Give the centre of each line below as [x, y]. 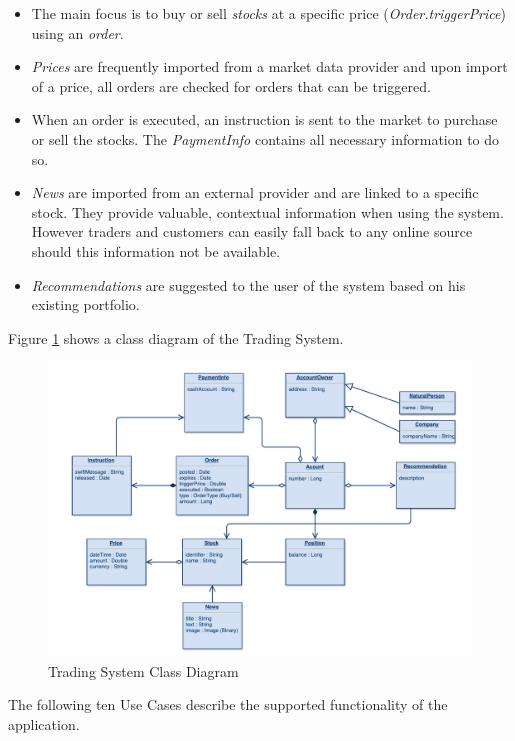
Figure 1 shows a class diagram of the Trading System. [176, 337]
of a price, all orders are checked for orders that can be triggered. [231, 85]
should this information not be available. [156, 250]
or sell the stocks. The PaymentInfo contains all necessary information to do [265, 138]
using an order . [77, 32]
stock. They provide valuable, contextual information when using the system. [267, 211]
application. [44, 723]
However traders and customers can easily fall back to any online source [252, 231]
